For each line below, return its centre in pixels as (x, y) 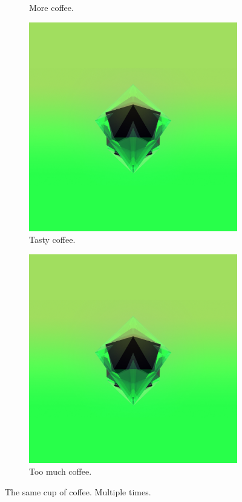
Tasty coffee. (52, 239)
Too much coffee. (60, 471)
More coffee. (51, 7)
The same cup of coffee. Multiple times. (78, 491)
